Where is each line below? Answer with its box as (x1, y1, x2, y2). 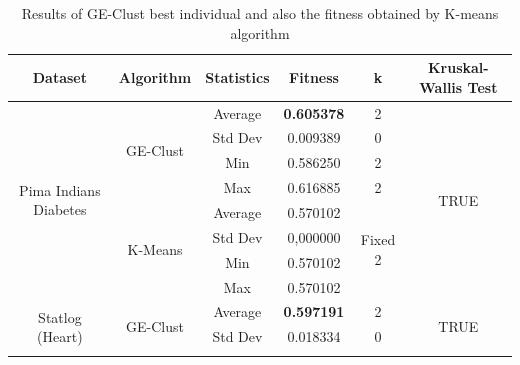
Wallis (419, 76, 463, 97)
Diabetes (33, 199, 87, 220)
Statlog (38, 306, 82, 327)
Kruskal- (427, 57, 489, 78)
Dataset (32, 66, 87, 87)
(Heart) (37, 326, 83, 347)
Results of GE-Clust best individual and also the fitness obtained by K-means (21, 3, 499, 23)
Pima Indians (19, 179, 101, 200)
